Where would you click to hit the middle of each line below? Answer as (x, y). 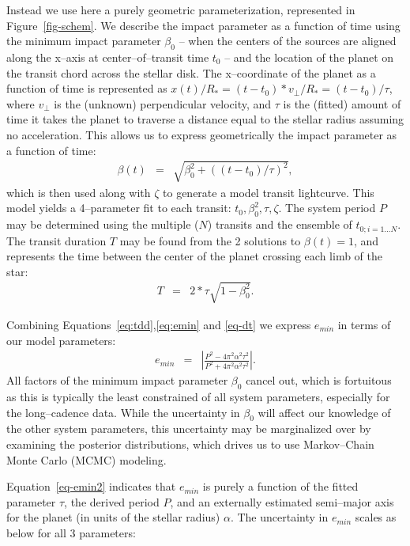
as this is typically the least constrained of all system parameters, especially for (198, 396)
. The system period (327, 208)
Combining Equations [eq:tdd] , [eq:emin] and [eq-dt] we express (159, 324)
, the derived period (112, 501)
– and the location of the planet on (309, 57)
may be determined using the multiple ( (103, 224)
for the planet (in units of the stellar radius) (113, 517)
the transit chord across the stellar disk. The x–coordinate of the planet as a (191, 72)
